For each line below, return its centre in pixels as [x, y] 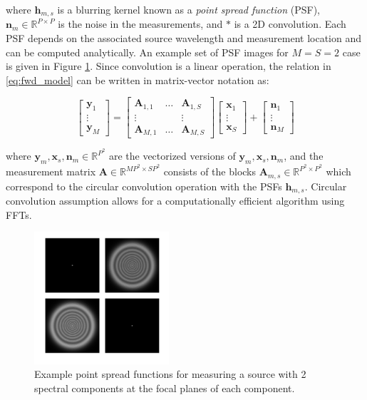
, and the [304, 156]
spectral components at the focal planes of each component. [165, 388]
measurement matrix [51, 171]
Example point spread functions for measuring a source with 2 [170, 374]
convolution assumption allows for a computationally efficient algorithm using [175, 201]
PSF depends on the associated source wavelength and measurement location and [183, 38]
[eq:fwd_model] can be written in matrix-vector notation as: [138, 80]
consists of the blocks [210, 171]
